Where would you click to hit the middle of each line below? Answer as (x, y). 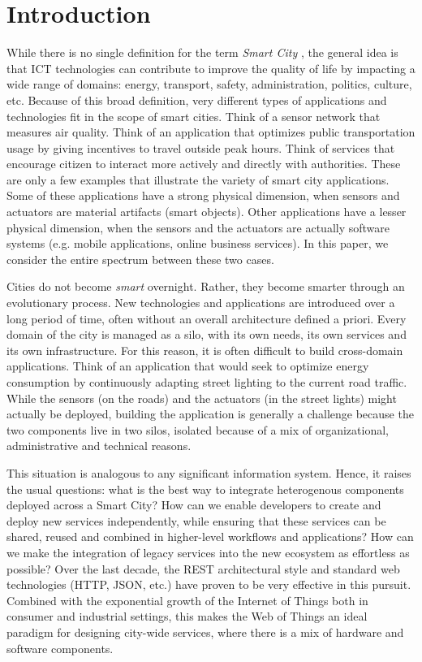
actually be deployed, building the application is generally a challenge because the (210, 414)
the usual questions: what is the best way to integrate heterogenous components (205, 489)
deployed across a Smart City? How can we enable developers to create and (194, 505)
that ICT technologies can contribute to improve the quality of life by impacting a (211, 68)
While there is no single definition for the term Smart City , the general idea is (202, 52)
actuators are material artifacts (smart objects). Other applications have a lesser (207, 212)
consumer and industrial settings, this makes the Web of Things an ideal (187, 616)
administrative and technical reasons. (99, 446)
